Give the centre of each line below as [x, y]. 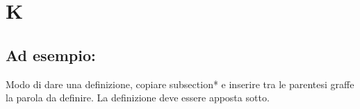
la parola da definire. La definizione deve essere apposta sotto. [138, 98]
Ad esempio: [51, 54]
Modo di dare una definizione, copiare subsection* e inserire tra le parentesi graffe [180, 84]
